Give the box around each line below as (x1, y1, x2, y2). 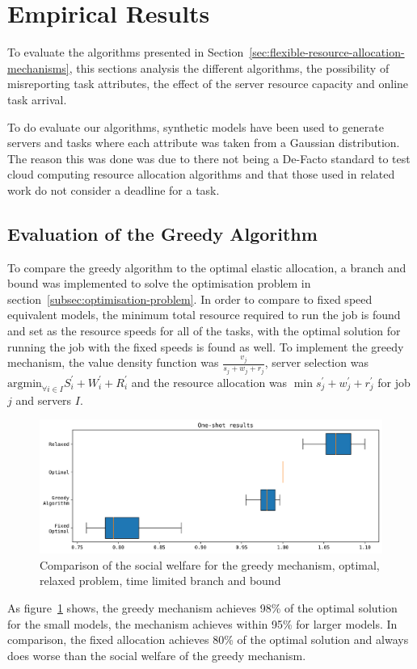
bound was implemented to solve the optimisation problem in (7, 275, 311, 292)
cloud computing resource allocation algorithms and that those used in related (7, 166, 395, 183)
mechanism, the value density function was (7, 354, 219, 371)
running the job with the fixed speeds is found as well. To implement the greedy (7, 338, 404, 355)
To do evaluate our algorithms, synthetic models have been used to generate (7, 118, 384, 135)
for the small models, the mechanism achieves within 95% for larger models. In (7, 615, 398, 632)
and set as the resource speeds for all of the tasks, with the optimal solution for (7, 322, 401, 339)
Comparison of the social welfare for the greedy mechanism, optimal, (40, 556, 380, 573)
